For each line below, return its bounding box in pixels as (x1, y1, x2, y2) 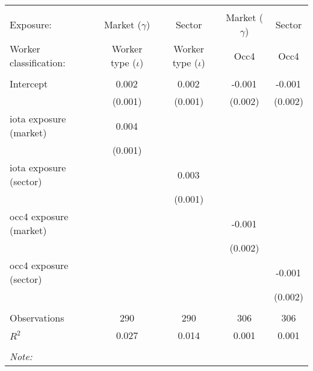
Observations (10, 311, 64, 325)
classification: (10, 55, 66, 69)
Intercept (10, 77, 48, 90)
